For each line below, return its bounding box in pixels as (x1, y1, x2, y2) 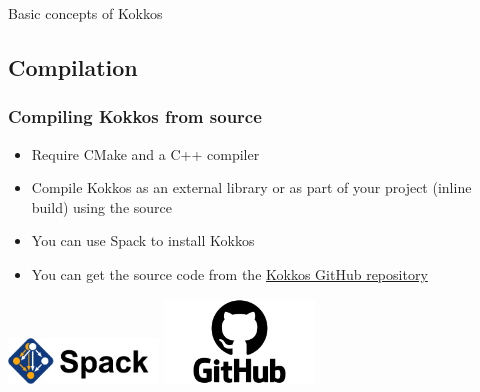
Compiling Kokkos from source (8, 104, 262, 129)
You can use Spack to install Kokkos (31, 230, 255, 251)
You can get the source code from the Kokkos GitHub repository (31, 263, 428, 284)
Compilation (8, 51, 138, 82)
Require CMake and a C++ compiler (31, 143, 260, 164)
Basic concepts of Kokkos (8, 3, 163, 23)
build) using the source (31, 196, 173, 217)
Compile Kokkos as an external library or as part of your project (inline (31, 177, 472, 198)
